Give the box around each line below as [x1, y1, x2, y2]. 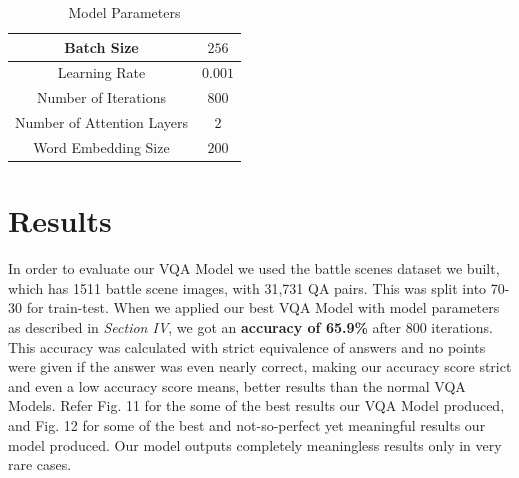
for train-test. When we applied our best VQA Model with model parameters [26, 297, 500, 318]
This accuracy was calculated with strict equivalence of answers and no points [8, 336, 486, 357]
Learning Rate [57, 62, 146, 83]
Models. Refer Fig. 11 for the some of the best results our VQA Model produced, [8, 395, 505, 416]
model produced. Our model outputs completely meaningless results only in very [8, 434, 502, 455]
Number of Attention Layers [15, 112, 189, 133]
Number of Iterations [37, 87, 166, 108]
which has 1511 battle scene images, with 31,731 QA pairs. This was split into [8, 277, 487, 298]
